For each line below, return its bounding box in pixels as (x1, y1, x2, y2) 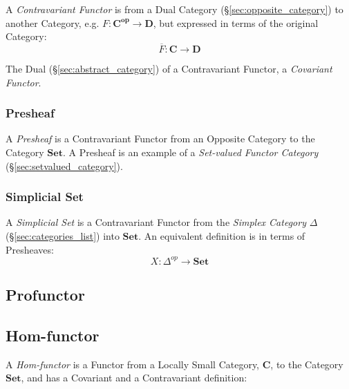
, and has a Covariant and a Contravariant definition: (21, 370, 247, 385)
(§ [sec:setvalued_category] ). (6, 158, 123, 173)
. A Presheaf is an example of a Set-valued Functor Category (62, 145, 319, 159)
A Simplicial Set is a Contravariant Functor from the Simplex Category (6, 215, 306, 229)
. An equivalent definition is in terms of (138, 229, 305, 243)
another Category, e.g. (6, 15, 100, 30)
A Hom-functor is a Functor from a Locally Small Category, (6, 357, 260, 371)
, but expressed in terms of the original (153, 15, 319, 30)
